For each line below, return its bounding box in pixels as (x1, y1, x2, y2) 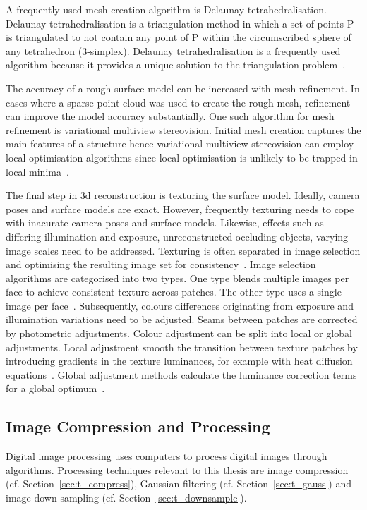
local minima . (6, 164, 69, 178)
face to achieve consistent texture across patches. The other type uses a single (6, 284, 342, 299)
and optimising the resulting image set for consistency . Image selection (6, 257, 316, 272)
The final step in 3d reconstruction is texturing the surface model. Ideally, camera (6, 188, 360, 202)
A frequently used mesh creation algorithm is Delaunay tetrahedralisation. (6, 2, 327, 16)
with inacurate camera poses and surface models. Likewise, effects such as (6, 215, 324, 230)
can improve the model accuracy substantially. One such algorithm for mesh (6, 109, 335, 123)
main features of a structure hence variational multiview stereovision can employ (6, 136, 354, 151)
